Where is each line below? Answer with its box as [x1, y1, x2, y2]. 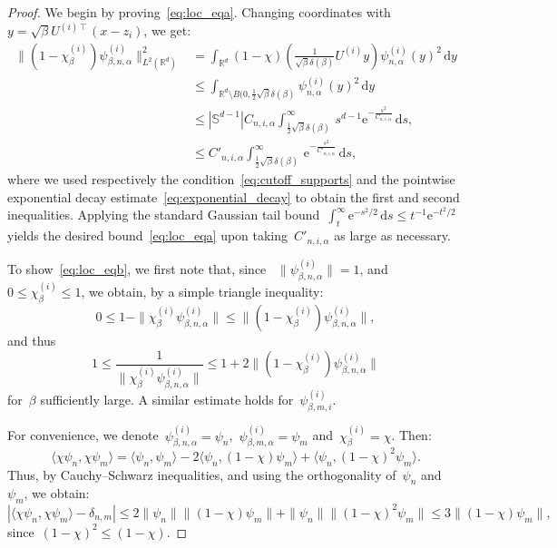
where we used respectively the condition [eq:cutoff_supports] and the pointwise [7, 170, 455, 189]
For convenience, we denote [7, 426, 159, 445]
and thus [7, 331, 56, 350]
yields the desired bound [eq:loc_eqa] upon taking [7, 226, 288, 245]
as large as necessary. [334, 226, 451, 245]
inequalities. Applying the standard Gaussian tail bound [7, 205, 320, 224]
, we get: [143, 21, 191, 40]
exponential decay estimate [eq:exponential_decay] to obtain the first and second [7, 187, 460, 206]
